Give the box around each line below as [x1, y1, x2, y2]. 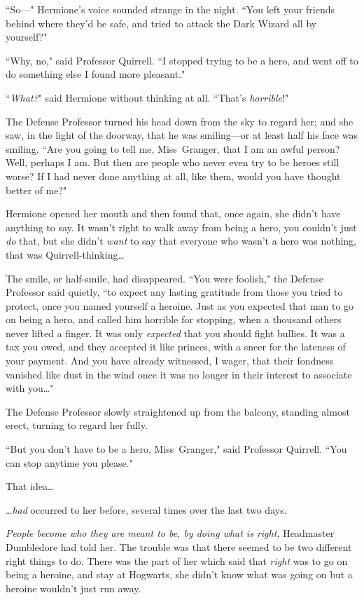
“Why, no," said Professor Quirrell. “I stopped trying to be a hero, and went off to [6, 53, 358, 67]
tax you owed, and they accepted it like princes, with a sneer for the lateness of [6, 339, 346, 354]
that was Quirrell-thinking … [6, 247, 125, 261]
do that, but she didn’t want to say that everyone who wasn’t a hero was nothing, [6, 233, 357, 248]
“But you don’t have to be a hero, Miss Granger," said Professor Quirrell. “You [6, 442, 347, 456]
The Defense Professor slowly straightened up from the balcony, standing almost [6, 404, 350, 418]
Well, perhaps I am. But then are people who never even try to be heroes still [6, 155, 339, 170]
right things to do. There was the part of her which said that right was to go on [6, 553, 348, 568]
